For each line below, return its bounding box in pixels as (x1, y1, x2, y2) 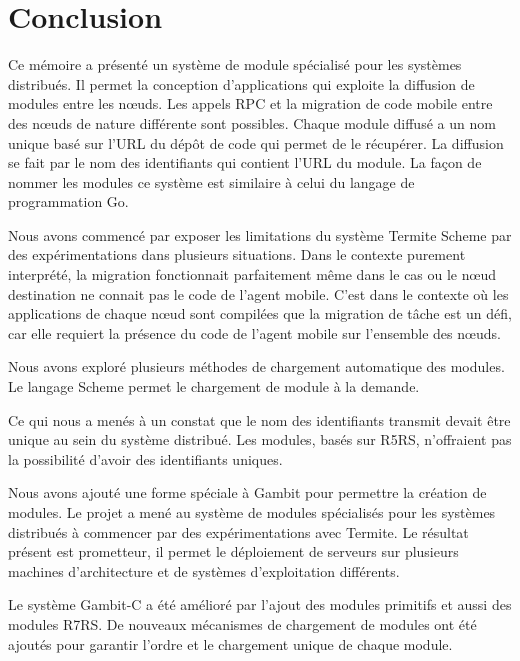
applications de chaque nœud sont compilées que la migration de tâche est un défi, (8, 303, 512, 324)
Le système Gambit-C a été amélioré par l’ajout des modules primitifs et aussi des (8, 594, 512, 615)
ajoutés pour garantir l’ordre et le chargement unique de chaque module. (8, 633, 453, 654)
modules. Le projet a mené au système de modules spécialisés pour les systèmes (8, 502, 496, 522)
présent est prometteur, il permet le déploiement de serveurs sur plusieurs (8, 541, 459, 562)
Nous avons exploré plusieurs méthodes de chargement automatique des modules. (8, 356, 505, 377)
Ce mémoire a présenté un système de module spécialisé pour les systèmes (8, 54, 462, 75)
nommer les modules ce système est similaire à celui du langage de (8, 171, 415, 192)
